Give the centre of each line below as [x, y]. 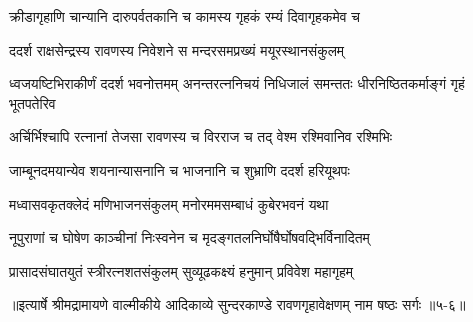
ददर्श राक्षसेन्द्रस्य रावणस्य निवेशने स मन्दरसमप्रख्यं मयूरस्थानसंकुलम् [177, 49]
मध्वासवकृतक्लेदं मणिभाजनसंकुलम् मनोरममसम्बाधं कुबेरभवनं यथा [169, 203]
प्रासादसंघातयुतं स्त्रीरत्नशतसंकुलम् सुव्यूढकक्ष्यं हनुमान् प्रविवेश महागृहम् [181, 270]
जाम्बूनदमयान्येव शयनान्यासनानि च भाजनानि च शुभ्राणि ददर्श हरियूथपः [179, 169]
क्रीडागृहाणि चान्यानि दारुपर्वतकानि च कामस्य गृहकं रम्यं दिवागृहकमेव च [184, 16]
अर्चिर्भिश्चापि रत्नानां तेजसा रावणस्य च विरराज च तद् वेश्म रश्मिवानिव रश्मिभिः [201, 136]
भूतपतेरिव [32, 102]
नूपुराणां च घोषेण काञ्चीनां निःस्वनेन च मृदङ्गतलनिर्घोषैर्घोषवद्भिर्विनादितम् [189, 237]
